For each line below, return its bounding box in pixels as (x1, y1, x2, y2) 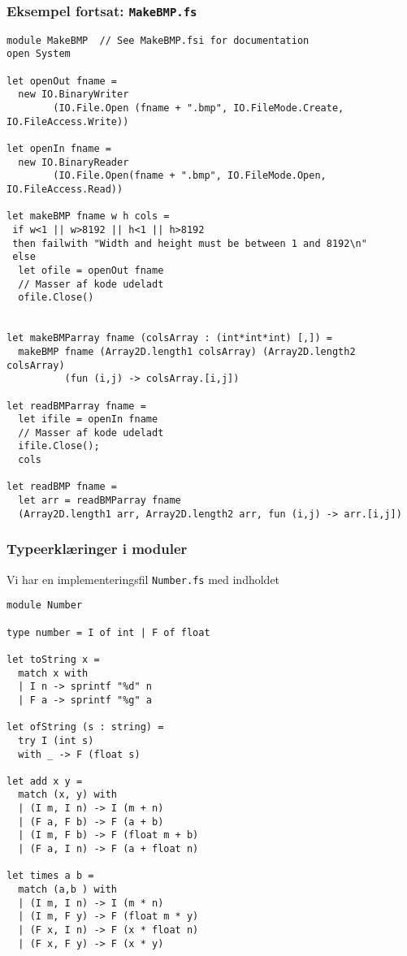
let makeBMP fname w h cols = (6, 210, 170, 223)
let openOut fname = (6, 75, 118, 87)
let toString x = (6, 653, 100, 665)
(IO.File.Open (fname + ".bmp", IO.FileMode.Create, (53, 102, 344, 115)
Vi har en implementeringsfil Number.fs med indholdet (6, 570, 280, 587)
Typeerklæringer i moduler (6, 539, 188, 559)
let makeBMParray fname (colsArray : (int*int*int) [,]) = (6, 332, 332, 344)
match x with (18, 667, 89, 679)
